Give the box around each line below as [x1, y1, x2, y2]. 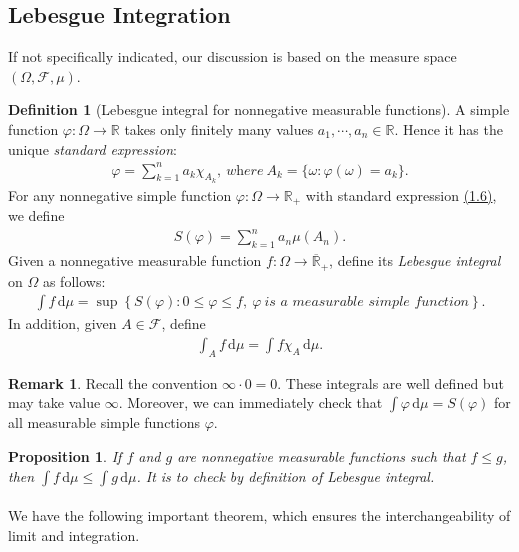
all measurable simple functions [8, 412, 200, 433]
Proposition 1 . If [8, 445, 122, 466]
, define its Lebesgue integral [329, 250, 501, 271]
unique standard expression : [8, 138, 177, 159]
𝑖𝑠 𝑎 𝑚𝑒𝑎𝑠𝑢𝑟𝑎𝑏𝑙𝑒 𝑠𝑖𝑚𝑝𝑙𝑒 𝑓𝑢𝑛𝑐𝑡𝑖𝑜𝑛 [264, 295, 469, 310]
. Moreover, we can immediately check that [118, 392, 383, 413]
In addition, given [8, 313, 117, 334]
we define [8, 205, 65, 226]
